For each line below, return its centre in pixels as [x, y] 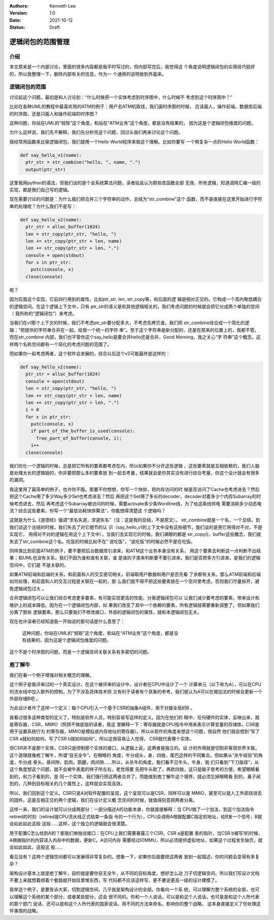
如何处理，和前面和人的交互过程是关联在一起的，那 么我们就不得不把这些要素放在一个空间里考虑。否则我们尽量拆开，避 [134, 581]
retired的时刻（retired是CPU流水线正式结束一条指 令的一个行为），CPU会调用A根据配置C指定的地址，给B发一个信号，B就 [136, 816]
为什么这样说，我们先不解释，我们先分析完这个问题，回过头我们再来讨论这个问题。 [96, 132]
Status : [17, 27]
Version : [19, 13]
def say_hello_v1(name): [51, 155]
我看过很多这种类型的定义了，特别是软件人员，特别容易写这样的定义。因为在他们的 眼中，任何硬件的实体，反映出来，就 [134, 717]
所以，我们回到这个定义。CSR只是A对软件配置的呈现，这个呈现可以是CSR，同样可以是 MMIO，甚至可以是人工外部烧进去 [136, 793]
